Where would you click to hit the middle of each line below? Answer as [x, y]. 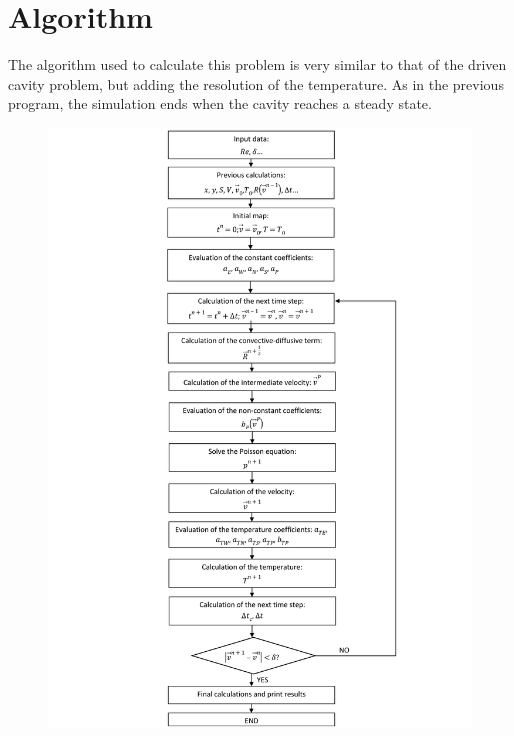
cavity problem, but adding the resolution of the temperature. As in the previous [256, 83]
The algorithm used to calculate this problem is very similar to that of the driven [257, 64]
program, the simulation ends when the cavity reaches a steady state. [220, 103]
